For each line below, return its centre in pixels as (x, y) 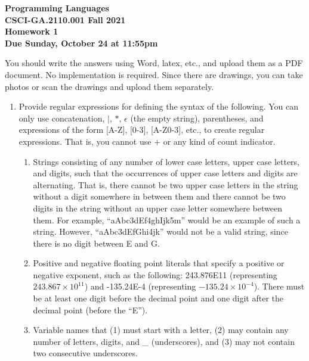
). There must (279, 286)
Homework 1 (32, 31)
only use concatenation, (62, 118)
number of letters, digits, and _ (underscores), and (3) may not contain (164, 341)
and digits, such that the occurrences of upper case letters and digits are (165, 173)
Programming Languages (57, 8)
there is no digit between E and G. (96, 243)
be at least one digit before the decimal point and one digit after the (158, 298)
